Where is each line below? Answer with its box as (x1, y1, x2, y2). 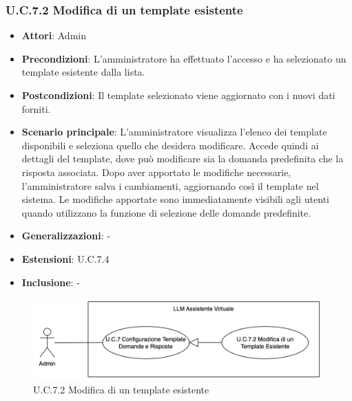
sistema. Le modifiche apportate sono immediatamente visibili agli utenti (21, 192, 329, 206)
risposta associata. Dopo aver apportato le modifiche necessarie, (21, 164, 291, 179)
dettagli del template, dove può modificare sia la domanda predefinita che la (21, 151, 344, 166)
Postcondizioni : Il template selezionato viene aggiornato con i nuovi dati (21, 88, 335, 102)
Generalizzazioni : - (21, 228, 110, 243)
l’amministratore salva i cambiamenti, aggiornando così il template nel (21, 178, 319, 193)
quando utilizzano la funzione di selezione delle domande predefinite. (21, 205, 311, 219)
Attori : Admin (21, 28, 86, 43)
